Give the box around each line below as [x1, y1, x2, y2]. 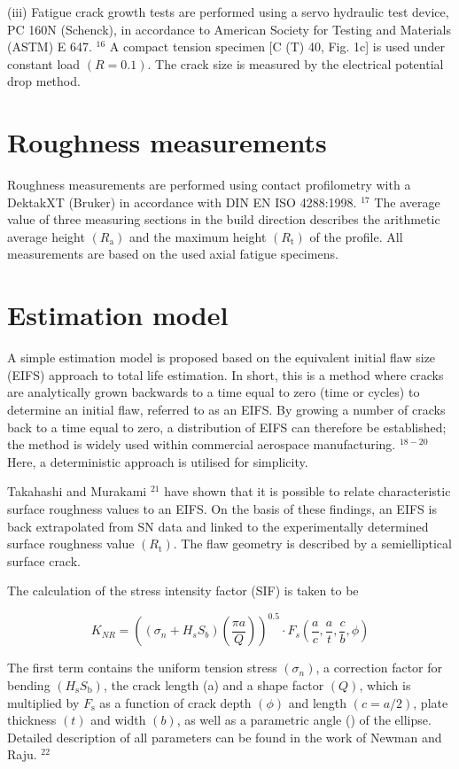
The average [374, 192, 440, 211]
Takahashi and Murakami [7, 482, 147, 501]
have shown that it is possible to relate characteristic [164, 482, 451, 501]
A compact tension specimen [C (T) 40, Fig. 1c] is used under [109, 37, 445, 56]
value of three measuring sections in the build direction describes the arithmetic [7, 210, 440, 229]
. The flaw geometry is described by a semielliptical [173, 534, 452, 553]
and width [90, 711, 146, 729]
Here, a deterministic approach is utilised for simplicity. [7, 452, 308, 470]
